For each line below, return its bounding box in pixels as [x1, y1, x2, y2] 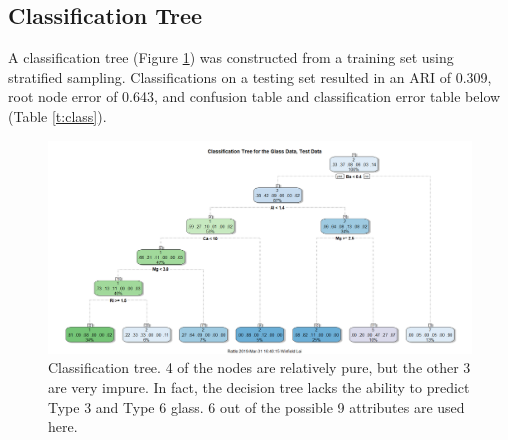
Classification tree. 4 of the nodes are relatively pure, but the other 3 [48, 357, 471, 378]
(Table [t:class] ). [8, 105, 107, 126]
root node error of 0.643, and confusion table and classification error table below [8, 86, 501, 107]
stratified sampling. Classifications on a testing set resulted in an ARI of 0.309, [8, 66, 492, 87]
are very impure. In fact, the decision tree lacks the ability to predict [48, 377, 470, 397]
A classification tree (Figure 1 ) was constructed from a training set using [8, 47, 454, 68]
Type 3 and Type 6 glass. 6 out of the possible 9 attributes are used [48, 396, 465, 417]
